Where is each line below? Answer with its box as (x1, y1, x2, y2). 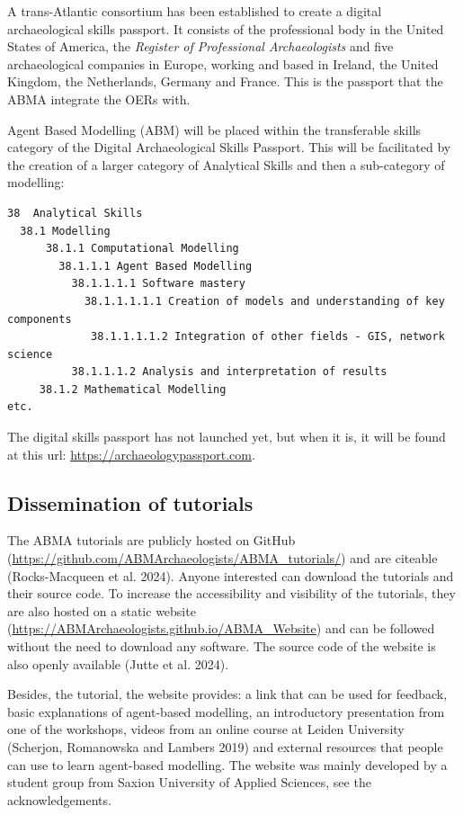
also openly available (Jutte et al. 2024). (7, 654, 229, 673)
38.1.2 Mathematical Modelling (39, 382, 227, 396)
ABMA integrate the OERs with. (7, 89, 191, 108)
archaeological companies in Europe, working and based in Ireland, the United (7, 54, 439, 73)
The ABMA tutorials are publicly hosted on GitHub (7, 531, 296, 550)
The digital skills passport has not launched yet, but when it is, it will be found (7, 427, 446, 446)
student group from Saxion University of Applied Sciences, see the (7, 773, 371, 792)
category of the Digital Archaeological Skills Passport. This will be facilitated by (7, 138, 451, 157)
